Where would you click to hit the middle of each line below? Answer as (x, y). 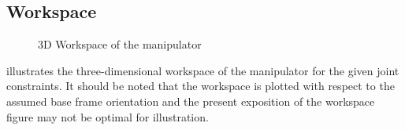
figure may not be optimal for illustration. (108, 116)
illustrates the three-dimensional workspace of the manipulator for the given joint (203, 70)
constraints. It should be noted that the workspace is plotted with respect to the (201, 86)
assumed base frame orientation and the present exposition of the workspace (191, 101)
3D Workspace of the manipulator (120, 44)
